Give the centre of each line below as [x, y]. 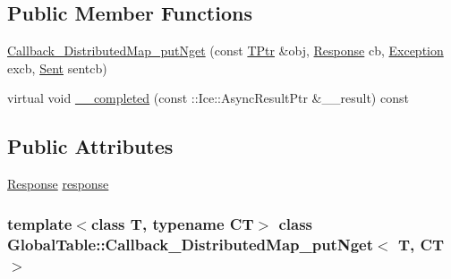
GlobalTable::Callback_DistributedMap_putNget [190, 244]
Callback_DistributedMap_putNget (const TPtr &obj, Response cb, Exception [225, 51]
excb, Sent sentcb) [57, 68]
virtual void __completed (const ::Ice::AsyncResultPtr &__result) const [208, 98]
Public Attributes [90, 146]
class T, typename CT [172, 223]
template [40, 223]
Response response [58, 184]
